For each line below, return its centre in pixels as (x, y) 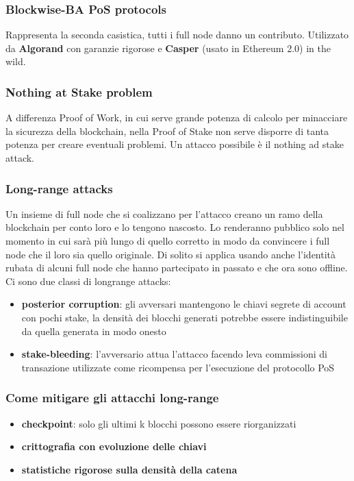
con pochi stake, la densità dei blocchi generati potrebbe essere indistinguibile (185, 317)
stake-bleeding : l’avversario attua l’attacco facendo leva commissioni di (175, 354)
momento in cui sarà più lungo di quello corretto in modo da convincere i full (168, 241)
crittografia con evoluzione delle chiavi (114, 446)
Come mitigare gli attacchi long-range (112, 398)
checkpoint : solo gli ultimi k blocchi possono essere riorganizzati (159, 423)
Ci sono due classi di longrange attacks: (88, 281)
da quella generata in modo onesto (94, 331)
